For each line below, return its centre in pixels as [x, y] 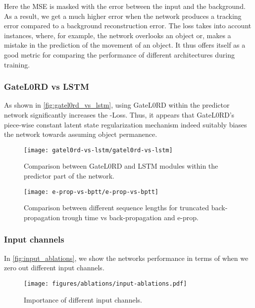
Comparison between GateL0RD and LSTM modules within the [121, 166]
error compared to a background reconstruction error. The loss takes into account [128, 26]
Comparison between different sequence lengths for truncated [117, 208]
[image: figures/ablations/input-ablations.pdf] [105, 283]
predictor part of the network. [69, 176]
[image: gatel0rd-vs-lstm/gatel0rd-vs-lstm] [98, 150]
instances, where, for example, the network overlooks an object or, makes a [118, 35]
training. [17, 64]
